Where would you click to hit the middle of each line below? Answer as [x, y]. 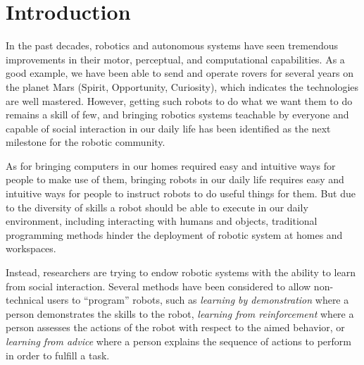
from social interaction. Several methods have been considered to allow [158, 286]
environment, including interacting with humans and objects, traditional [162, 221]
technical [25, 300]
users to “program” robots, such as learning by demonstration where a [198, 300]
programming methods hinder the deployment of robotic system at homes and [174, 234]
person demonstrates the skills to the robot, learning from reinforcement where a [180, 313]
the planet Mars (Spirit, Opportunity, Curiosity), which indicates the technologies [182, 86]
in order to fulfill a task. [58, 355]
